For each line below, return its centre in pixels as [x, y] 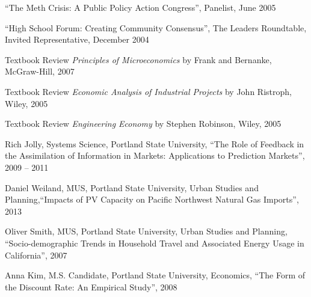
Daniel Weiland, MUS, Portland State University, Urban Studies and [132, 187]
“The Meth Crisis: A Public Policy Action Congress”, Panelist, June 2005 [140, 7]
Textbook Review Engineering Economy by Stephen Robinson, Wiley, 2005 [143, 124]
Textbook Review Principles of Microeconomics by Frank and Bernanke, [138, 59]
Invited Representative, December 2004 [77, 39]
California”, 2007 [36, 255]
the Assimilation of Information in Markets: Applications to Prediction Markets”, [155, 155]
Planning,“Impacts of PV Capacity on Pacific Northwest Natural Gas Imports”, [152, 199]
